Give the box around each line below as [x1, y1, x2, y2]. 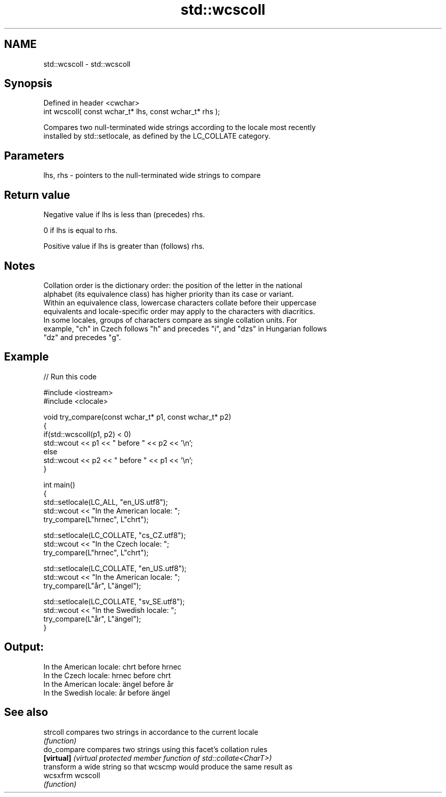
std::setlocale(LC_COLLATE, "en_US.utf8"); [43, 563, 187, 573]
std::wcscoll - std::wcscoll [43, 59, 131, 68]
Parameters [4, 149, 64, 162]
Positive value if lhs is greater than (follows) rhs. [43, 242, 205, 251]
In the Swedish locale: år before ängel [43, 688, 170, 697]
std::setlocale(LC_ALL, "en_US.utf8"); [43, 497, 168, 506]
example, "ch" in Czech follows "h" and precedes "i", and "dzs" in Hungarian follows [43, 324, 327, 333]
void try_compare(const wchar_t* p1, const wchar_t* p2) [43, 412, 232, 421]
